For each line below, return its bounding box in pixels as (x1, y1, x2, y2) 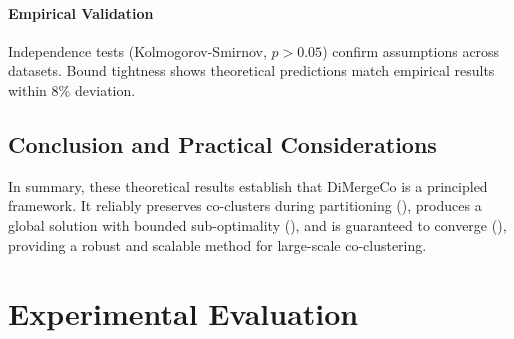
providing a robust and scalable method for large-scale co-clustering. (8, 234, 427, 255)
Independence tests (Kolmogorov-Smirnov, (8, 40, 267, 61)
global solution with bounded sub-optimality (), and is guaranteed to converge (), (8, 214, 507, 235)
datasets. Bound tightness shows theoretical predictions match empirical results (8, 60, 495, 81)
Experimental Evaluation (8, 293, 359, 334)
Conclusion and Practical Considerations (8, 128, 437, 159)
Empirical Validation (8, 2, 154, 23)
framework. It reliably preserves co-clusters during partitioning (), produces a (8, 195, 482, 216)
